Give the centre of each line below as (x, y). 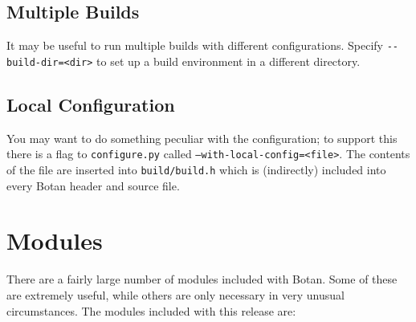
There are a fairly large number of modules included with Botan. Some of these (202, 279)
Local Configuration (91, 104)
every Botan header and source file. (93, 185)
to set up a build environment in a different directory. (228, 61)
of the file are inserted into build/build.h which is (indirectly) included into (196, 169)
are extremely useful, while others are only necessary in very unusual (175, 294)
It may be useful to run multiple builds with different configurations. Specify (195, 45)
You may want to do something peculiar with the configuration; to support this (202, 138)
